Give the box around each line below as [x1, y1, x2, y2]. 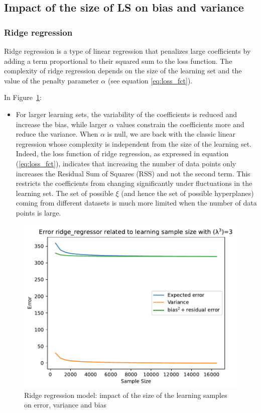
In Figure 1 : [4, 92, 42, 102]
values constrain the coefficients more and [116, 119, 244, 129]
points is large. [16, 207, 61, 218]
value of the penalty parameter [4, 75, 99, 85]
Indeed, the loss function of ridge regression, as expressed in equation [16, 148, 229, 159]
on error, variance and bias [24, 399, 106, 410]
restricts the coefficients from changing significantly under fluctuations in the [16, 178, 252, 188]
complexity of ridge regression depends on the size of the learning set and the [4, 65, 242, 76]
